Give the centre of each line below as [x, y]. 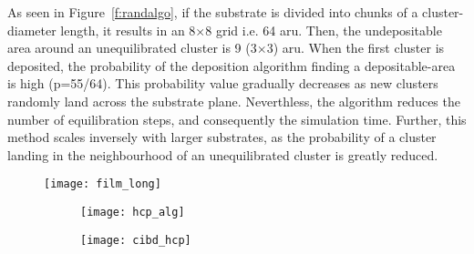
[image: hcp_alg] [133, 212]
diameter [32, 30]
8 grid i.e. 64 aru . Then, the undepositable [324, 30]
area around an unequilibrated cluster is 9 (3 [132, 48]
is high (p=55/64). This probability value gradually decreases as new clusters [223, 83]
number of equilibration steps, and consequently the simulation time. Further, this [237, 119]
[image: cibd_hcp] [136, 240]
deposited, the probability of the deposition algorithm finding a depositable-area [232, 65]
